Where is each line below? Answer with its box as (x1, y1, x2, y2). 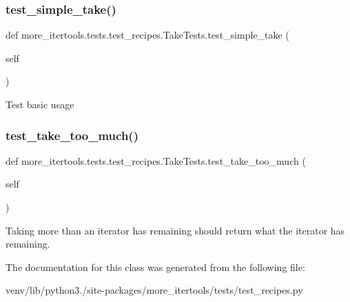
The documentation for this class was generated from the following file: (6, 259, 305, 274)
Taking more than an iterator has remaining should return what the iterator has (6, 223, 345, 237)
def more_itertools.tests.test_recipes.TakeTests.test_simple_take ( (6, 28, 289, 42)
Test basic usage (6, 97, 74, 111)
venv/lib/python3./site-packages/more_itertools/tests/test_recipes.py (6, 283, 303, 297)
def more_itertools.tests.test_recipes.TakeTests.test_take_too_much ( (6, 153, 306, 168)
